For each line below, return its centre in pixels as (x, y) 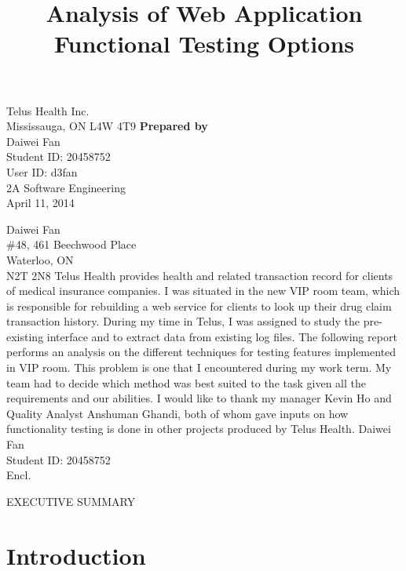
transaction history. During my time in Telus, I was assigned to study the (183, 321)
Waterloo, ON (40, 259)
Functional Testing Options (204, 44)
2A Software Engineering (66, 187)
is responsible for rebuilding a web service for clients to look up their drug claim (199, 306)
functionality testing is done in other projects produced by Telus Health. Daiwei (199, 429)
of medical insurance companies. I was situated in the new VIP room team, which (203, 291)
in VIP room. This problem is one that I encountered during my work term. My (199, 367)
